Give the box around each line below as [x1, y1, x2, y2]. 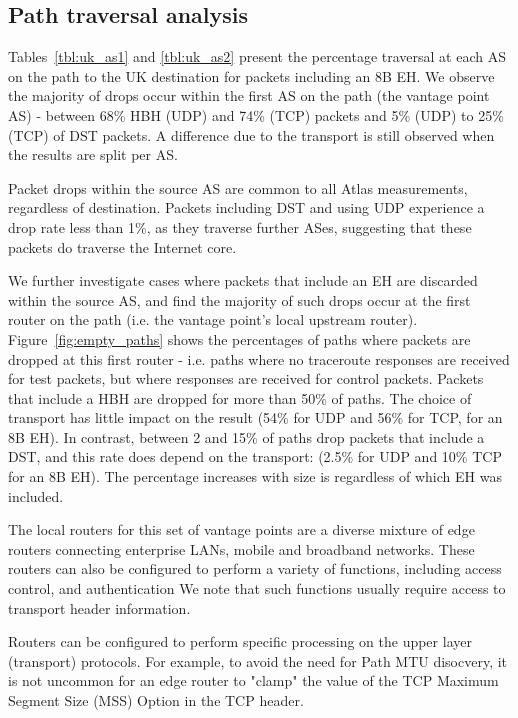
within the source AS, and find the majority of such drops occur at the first [8, 289, 471, 310]
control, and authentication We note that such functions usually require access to [8, 578, 506, 599]
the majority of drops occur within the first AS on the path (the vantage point [8, 85, 490, 106]
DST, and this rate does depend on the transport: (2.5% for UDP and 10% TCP [8, 446, 502, 467]
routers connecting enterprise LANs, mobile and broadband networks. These [8, 538, 475, 559]
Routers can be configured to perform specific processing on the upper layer [8, 631, 472, 652]
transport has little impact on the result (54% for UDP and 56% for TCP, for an [8, 407, 503, 428]
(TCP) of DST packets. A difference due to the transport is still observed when [8, 124, 495, 145]
